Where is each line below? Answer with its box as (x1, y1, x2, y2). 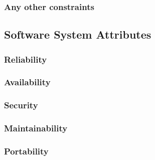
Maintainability (4, 122, 68, 134)
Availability (4, 76, 51, 88)
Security (4, 99, 38, 111)
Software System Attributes (4, 27, 151, 42)
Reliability (4, 53, 47, 65)
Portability (4, 144, 49, 157)
